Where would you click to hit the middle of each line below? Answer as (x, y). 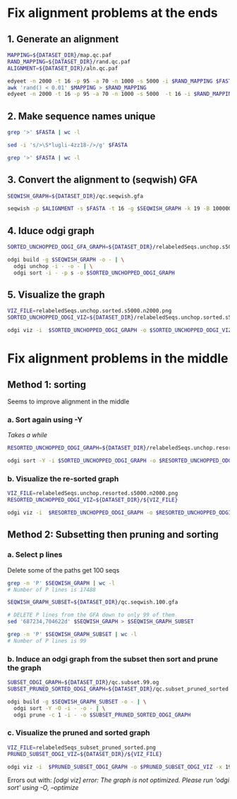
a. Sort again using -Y (45, 420)
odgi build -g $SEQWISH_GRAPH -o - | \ (66, 260)
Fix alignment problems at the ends (113, 13)
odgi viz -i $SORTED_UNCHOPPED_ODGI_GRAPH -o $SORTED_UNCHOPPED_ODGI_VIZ (120, 330)
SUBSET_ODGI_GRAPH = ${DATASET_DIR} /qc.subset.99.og (83, 683)
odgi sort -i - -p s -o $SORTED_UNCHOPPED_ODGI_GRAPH (94, 273)
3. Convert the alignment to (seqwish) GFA (103, 180)
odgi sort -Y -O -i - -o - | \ (60, 708)
